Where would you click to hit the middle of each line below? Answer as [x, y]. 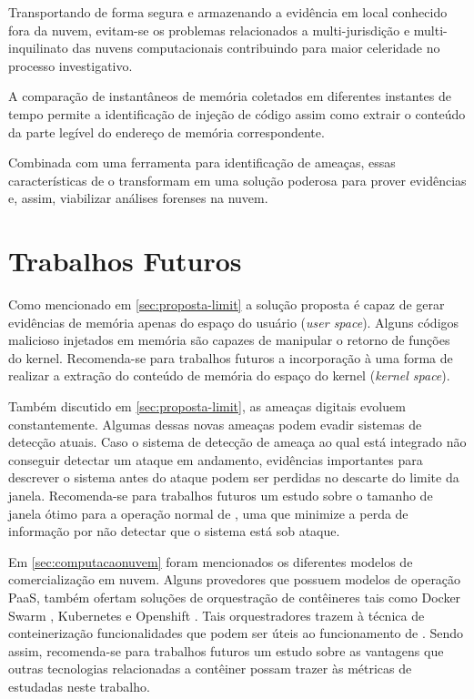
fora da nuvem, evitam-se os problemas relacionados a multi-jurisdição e [209, 30]
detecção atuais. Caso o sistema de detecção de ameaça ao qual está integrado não [237, 442]
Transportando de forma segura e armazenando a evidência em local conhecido [228, 12]
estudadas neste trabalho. [79, 686]
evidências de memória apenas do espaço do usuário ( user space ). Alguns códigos [234, 322]
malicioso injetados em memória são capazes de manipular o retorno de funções [229, 340]
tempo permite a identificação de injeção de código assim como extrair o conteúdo [237, 113]
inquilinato [38, 48]
